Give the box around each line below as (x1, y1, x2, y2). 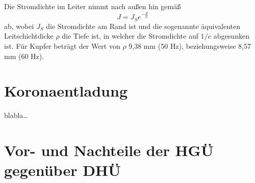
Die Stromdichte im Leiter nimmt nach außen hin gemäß (4, 1, 181, 11)
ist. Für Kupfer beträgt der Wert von (4, 40, 120, 51)
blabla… (4, 110, 28, 120)
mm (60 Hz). (4, 50, 44, 61)
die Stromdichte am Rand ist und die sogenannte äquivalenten (46, 20, 240, 31)
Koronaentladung (4, 80, 127, 101)
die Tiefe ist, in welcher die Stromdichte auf (62, 30, 198, 41)
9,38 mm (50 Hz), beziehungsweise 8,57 (129, 40, 251, 51)
